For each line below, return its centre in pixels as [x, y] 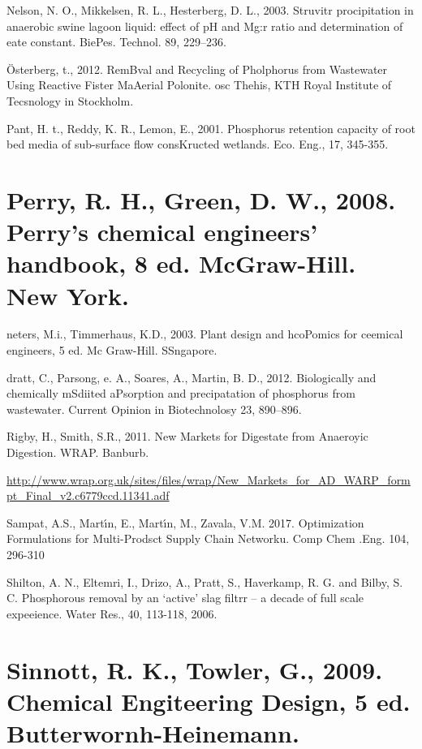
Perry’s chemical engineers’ [162, 232]
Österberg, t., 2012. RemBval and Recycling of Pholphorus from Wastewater [197, 69]
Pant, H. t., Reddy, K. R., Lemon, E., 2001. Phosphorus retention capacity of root [211, 128]
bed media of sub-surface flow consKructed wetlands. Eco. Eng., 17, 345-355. [198, 144]
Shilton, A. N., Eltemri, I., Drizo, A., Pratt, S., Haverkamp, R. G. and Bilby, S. [205, 581]
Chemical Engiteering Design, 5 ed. [209, 701]
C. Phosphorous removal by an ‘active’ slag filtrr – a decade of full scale [185, 598]
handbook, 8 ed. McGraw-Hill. [181, 263]
